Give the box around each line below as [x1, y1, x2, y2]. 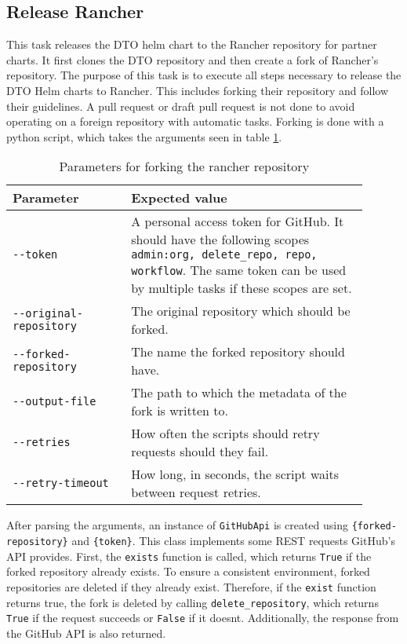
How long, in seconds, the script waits [131, 465, 340, 484]
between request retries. [131, 483, 261, 502]
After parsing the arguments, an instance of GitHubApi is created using [6, 517, 348, 533]
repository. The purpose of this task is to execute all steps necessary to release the [6, 67, 402, 83]
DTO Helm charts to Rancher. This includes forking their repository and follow [6, 82, 389, 98]
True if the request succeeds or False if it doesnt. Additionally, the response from [6, 609, 399, 626]
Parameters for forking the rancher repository [59, 157, 310, 176]
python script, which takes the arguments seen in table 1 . [6, 128, 282, 145]
